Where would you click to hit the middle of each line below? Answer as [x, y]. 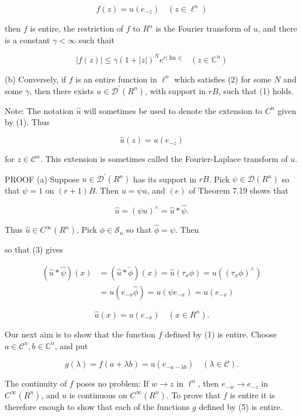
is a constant [27, 39]
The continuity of [36, 383]
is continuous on [98, 394]
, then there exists [62, 90]
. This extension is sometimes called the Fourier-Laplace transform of [164, 159]
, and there [277, 28]
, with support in [176, 90]
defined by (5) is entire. [241, 406]
